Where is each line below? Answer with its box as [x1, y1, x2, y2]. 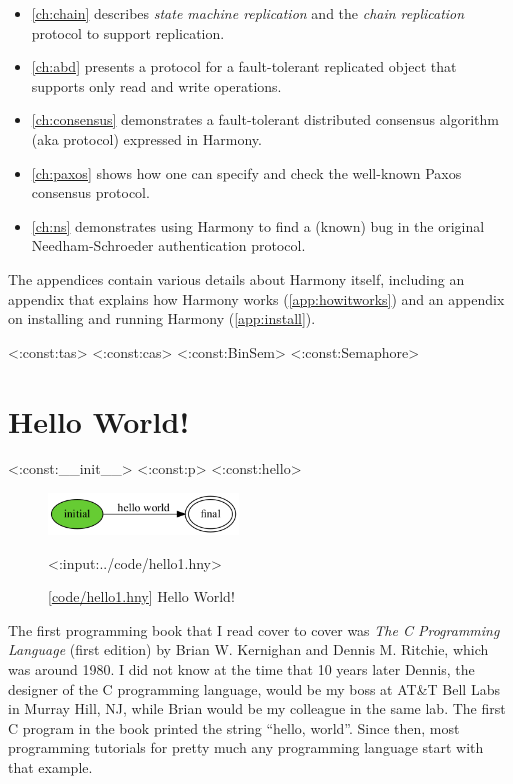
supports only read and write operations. [31, 75, 282, 96]
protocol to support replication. [31, 22, 225, 43]
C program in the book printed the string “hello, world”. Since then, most [8, 717, 460, 738]
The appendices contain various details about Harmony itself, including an [8, 268, 465, 289]
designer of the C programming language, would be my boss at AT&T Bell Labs [8, 678, 500, 699]
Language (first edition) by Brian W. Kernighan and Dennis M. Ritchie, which [8, 639, 489, 660]
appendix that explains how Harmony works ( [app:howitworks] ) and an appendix [8, 288, 505, 309]
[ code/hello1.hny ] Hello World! [48, 586, 235, 607]
